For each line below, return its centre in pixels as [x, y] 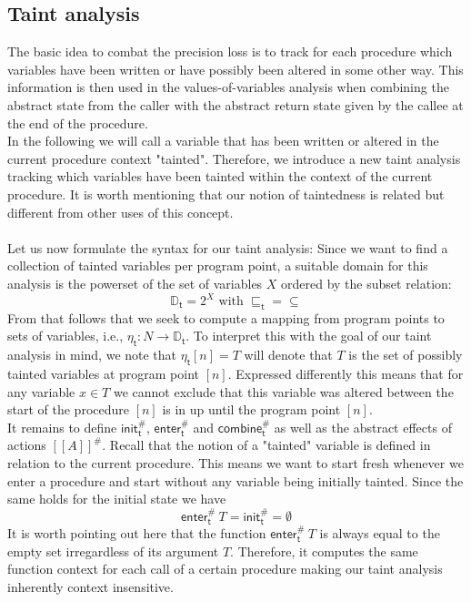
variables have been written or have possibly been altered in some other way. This [235, 69]
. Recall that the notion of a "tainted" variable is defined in [266, 445]
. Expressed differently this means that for [346, 373]
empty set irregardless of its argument [113, 551]
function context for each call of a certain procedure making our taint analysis [225, 569]
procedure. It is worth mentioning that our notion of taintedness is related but [226, 194]
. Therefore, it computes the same [324, 551]
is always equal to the [380, 532]
